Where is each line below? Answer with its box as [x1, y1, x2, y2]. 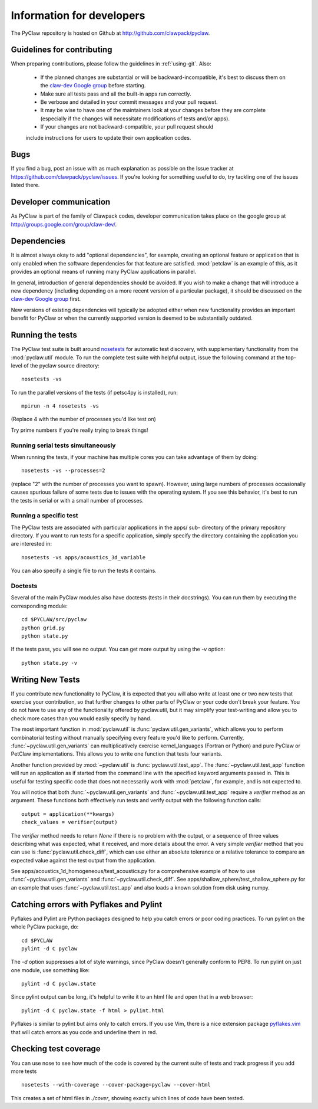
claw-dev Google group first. [11, 296, 81, 303]
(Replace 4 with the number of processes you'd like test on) [11, 416, 156, 423]
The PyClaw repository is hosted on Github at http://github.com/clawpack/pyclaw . [11, 29, 210, 37]
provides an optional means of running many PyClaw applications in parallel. [11, 268, 197, 275]
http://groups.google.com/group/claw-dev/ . [11, 221, 117, 228]
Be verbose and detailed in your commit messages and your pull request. [40, 99, 218, 106]
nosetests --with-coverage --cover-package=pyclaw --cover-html [21, 1081, 211, 1088]
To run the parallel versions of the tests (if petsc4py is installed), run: [11, 389, 178, 396]
